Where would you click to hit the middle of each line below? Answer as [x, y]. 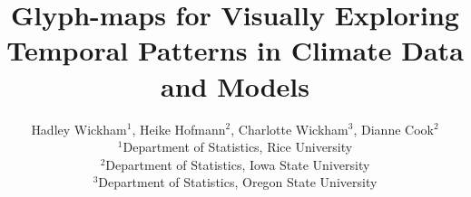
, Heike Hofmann [179, 129]
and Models [235, 85]
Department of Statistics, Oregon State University [238, 182]
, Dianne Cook [393, 129]
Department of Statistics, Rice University [238, 147]
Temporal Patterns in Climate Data [235, 50]
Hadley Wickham [79, 129]
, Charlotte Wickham [289, 129]
